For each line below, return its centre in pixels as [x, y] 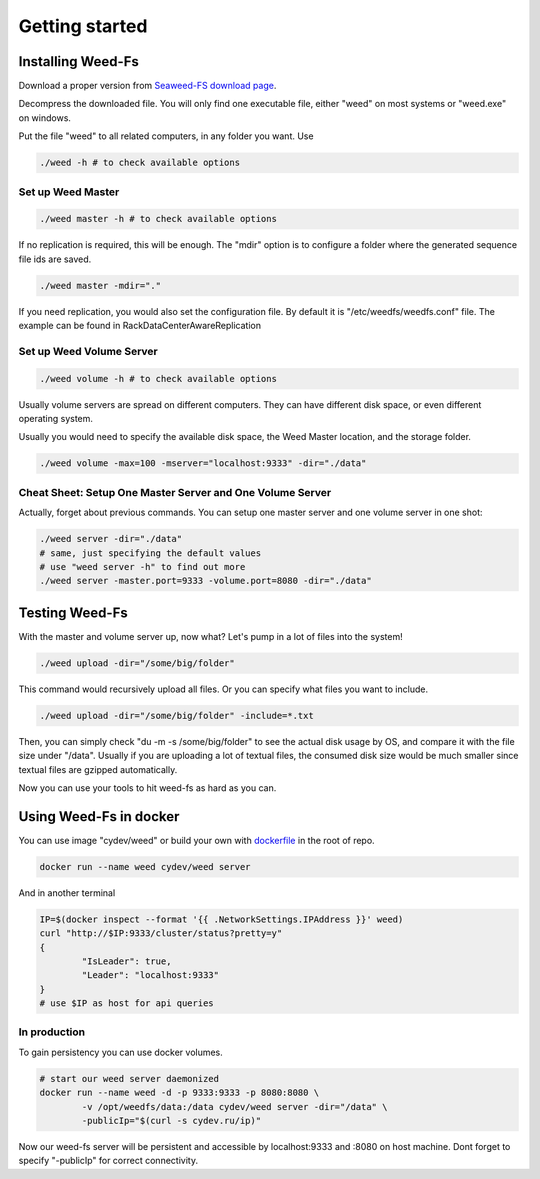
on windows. [45, 117]
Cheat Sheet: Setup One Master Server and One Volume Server [175, 492]
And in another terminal [67, 892]
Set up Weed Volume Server [88, 351]
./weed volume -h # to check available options [158, 378]
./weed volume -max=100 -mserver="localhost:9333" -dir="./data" [203, 463]
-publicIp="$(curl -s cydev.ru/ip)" [171, 1120]
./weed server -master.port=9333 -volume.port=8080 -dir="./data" [205, 581]
